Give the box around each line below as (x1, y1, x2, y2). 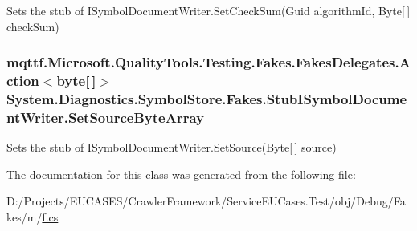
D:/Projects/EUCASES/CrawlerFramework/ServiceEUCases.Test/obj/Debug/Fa (6, 192, 406, 209)
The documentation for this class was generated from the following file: (6, 165, 356, 182)
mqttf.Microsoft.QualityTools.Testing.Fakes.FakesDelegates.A (6, 52, 411, 72)
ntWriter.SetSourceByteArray (6, 107, 204, 127)
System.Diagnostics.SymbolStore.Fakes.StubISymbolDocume (6, 88, 407, 108)
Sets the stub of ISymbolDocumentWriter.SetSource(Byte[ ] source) (6, 139, 337, 156)
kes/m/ (6, 208, 43, 225)
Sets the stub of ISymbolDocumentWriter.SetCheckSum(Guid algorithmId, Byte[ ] (6, 2, 411, 18)
